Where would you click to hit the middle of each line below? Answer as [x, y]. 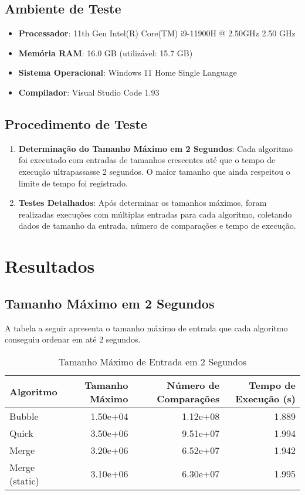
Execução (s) [265, 398]
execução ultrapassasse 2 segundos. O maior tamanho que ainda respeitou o [154, 171]
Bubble [24, 416]
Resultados [50, 266]
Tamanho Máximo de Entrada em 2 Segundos [152, 361]
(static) [24, 480]
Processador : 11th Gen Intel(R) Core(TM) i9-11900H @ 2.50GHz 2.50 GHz [157, 33]
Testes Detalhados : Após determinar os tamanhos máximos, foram [143, 203]
